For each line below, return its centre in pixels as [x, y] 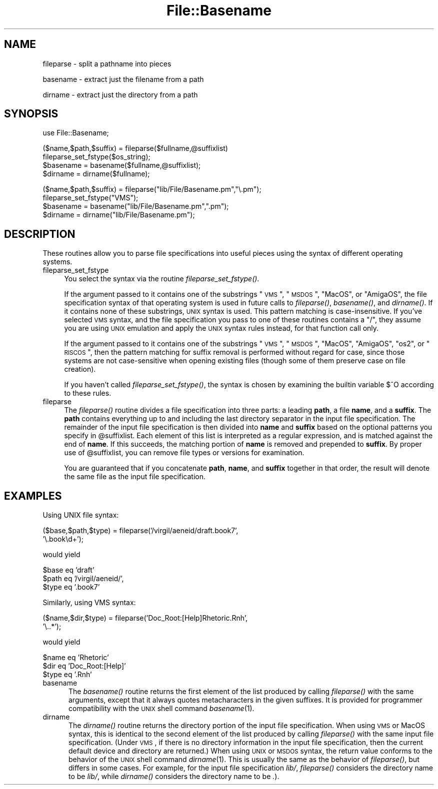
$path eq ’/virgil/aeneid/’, [83, 579]
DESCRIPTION [40, 234]
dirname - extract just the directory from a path [120, 94]
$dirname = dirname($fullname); [96, 174]
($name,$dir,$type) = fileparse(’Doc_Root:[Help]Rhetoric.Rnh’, [145, 618]
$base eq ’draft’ [68, 570]
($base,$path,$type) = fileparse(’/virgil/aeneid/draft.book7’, [140, 531]
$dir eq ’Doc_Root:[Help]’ [84, 666]
